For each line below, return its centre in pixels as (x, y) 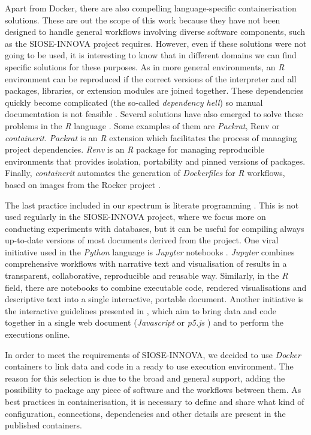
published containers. (43, 425)
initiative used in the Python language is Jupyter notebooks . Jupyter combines (150, 251)
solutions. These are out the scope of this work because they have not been (143, 20)
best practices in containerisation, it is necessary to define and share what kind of (155, 401)
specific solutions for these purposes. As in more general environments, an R (145, 66)
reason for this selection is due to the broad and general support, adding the (145, 378)
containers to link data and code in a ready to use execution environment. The (149, 366)
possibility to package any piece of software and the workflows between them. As (153, 390)
